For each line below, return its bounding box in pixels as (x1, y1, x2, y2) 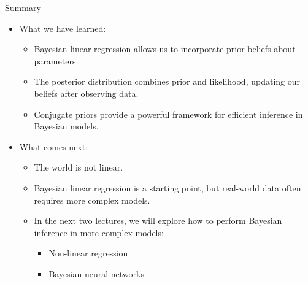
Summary (5, 1, 41, 13)
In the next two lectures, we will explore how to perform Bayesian (34, 214, 282, 227)
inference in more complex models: (34, 226, 164, 239)
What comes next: (19, 140, 88, 153)
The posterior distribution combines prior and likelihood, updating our (34, 75, 300, 88)
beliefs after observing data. (34, 86, 139, 99)
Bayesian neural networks (48, 267, 144, 280)
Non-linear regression (48, 247, 128, 259)
